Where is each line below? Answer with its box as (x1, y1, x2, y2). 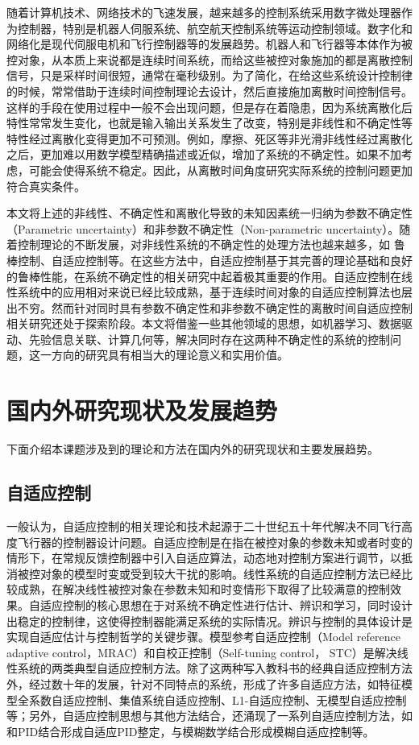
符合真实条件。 (6, 177, 85, 194)
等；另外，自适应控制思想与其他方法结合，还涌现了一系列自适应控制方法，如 (6, 707, 413, 724)
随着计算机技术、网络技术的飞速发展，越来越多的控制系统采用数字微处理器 (6, 4, 401, 20)
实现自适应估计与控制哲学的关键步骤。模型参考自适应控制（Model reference (6, 628, 400, 645)
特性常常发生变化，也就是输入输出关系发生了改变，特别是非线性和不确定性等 (6, 114, 413, 131)
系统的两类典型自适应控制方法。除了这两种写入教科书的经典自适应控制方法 (17, 660, 413, 677)
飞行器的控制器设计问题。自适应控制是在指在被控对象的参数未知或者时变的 (17, 533, 413, 550)
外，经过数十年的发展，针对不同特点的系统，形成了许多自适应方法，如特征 (6, 675, 401, 692)
